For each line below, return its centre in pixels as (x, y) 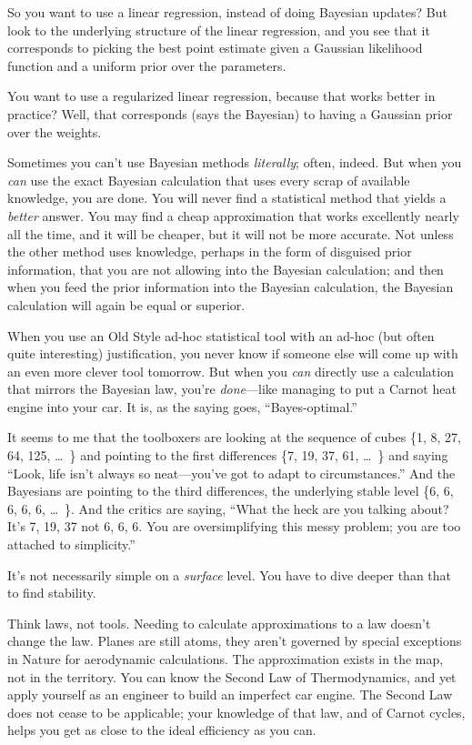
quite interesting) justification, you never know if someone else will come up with (233, 353)
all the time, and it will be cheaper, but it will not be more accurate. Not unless (231, 233)
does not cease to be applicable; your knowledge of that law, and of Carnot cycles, (236, 712)
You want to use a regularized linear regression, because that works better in (221, 96)
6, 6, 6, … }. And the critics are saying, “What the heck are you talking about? (228, 508)
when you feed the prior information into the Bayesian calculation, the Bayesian (231, 287)
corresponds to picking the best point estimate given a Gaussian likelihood (215, 48)
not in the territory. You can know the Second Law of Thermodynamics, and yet (232, 676)
